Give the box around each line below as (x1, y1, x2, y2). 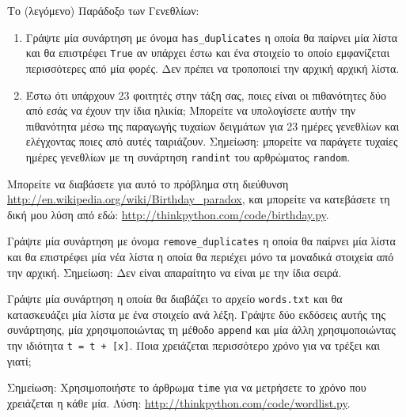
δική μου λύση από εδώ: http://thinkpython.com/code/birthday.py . (7, 206, 329, 222)
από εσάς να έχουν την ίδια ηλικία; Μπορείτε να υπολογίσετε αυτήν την (25, 102, 356, 119)
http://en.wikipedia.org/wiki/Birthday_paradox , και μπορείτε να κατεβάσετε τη (7, 191, 390, 207)
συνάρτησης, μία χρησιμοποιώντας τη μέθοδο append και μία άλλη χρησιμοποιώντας (7, 321, 396, 338)
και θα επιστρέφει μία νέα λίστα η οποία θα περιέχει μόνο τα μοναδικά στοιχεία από (7, 248, 394, 264)
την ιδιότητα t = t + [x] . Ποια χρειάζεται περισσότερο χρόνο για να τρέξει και (7, 337, 380, 354)
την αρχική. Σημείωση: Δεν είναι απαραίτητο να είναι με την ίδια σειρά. (7, 263, 342, 280)
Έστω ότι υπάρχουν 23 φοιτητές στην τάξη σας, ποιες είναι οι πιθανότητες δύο (25, 86, 386, 103)
